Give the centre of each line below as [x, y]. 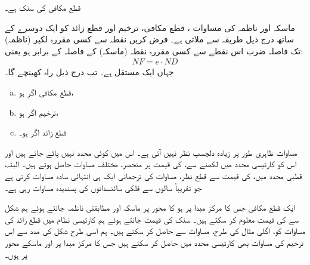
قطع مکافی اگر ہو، [46, 92]
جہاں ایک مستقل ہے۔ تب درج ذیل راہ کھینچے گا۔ [89, 72]
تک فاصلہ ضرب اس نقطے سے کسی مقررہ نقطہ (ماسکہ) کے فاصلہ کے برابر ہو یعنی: [154, 50]
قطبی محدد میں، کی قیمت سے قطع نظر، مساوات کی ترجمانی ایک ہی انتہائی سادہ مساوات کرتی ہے [154, 175]
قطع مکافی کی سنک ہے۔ [43, 7]
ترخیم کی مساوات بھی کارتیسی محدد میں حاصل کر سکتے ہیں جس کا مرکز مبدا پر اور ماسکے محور [154, 242]
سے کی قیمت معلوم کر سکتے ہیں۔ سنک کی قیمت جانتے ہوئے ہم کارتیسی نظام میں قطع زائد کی [152, 219]
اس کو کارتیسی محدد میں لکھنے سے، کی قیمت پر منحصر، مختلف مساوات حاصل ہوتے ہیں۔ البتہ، [151, 164]
